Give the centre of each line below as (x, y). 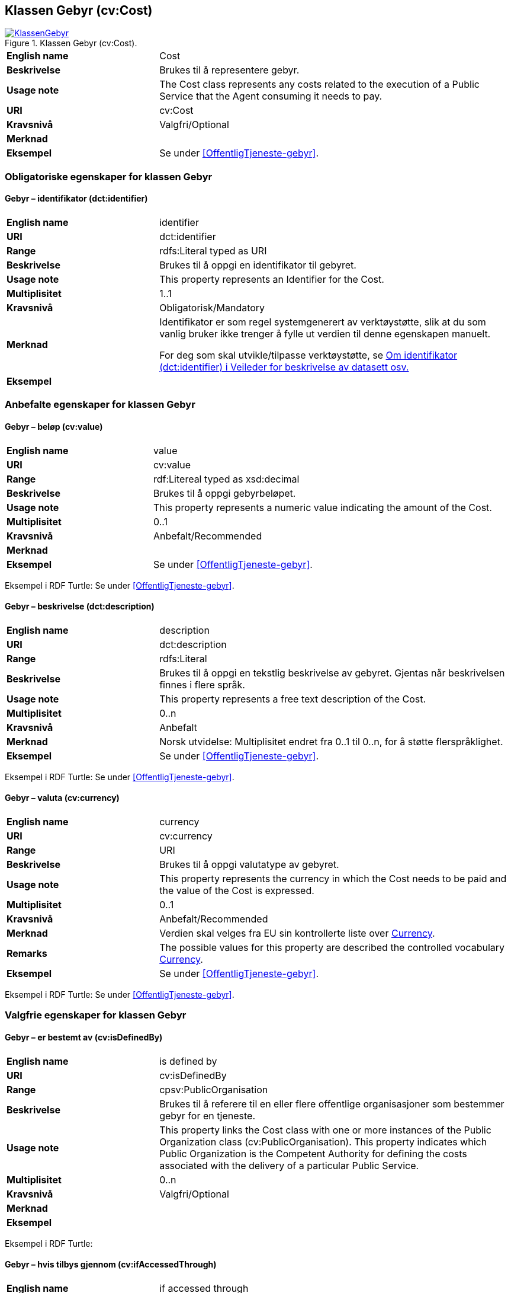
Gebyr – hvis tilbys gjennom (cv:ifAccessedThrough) (111, 1265)
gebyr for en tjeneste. (208, 1115)
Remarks (27, 954)
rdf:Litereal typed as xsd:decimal (226, 479)
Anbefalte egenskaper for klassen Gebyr (100, 405)
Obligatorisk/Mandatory (212, 308)
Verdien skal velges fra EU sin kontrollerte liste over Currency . (297, 933)
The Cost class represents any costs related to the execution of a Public (319, 84)
